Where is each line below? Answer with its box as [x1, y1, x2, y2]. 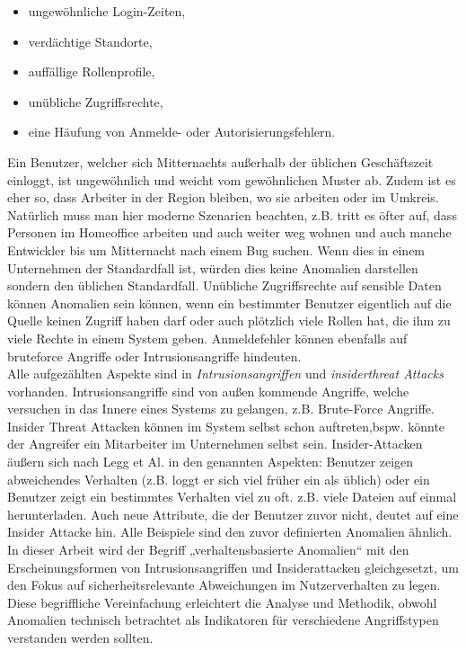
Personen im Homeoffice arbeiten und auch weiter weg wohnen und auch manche [7, 223, 452, 242]
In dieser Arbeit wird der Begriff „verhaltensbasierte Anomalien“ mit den [7, 540, 409, 559]
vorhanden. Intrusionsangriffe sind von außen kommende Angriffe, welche [7, 381, 409, 400]
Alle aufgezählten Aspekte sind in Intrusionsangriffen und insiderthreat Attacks [7, 364, 444, 383]
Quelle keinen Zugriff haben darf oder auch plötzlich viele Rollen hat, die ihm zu [7, 311, 451, 330]
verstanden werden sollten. [7, 628, 154, 646]
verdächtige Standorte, [28, 31, 153, 50]
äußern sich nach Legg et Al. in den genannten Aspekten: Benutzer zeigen [7, 452, 414, 471]
